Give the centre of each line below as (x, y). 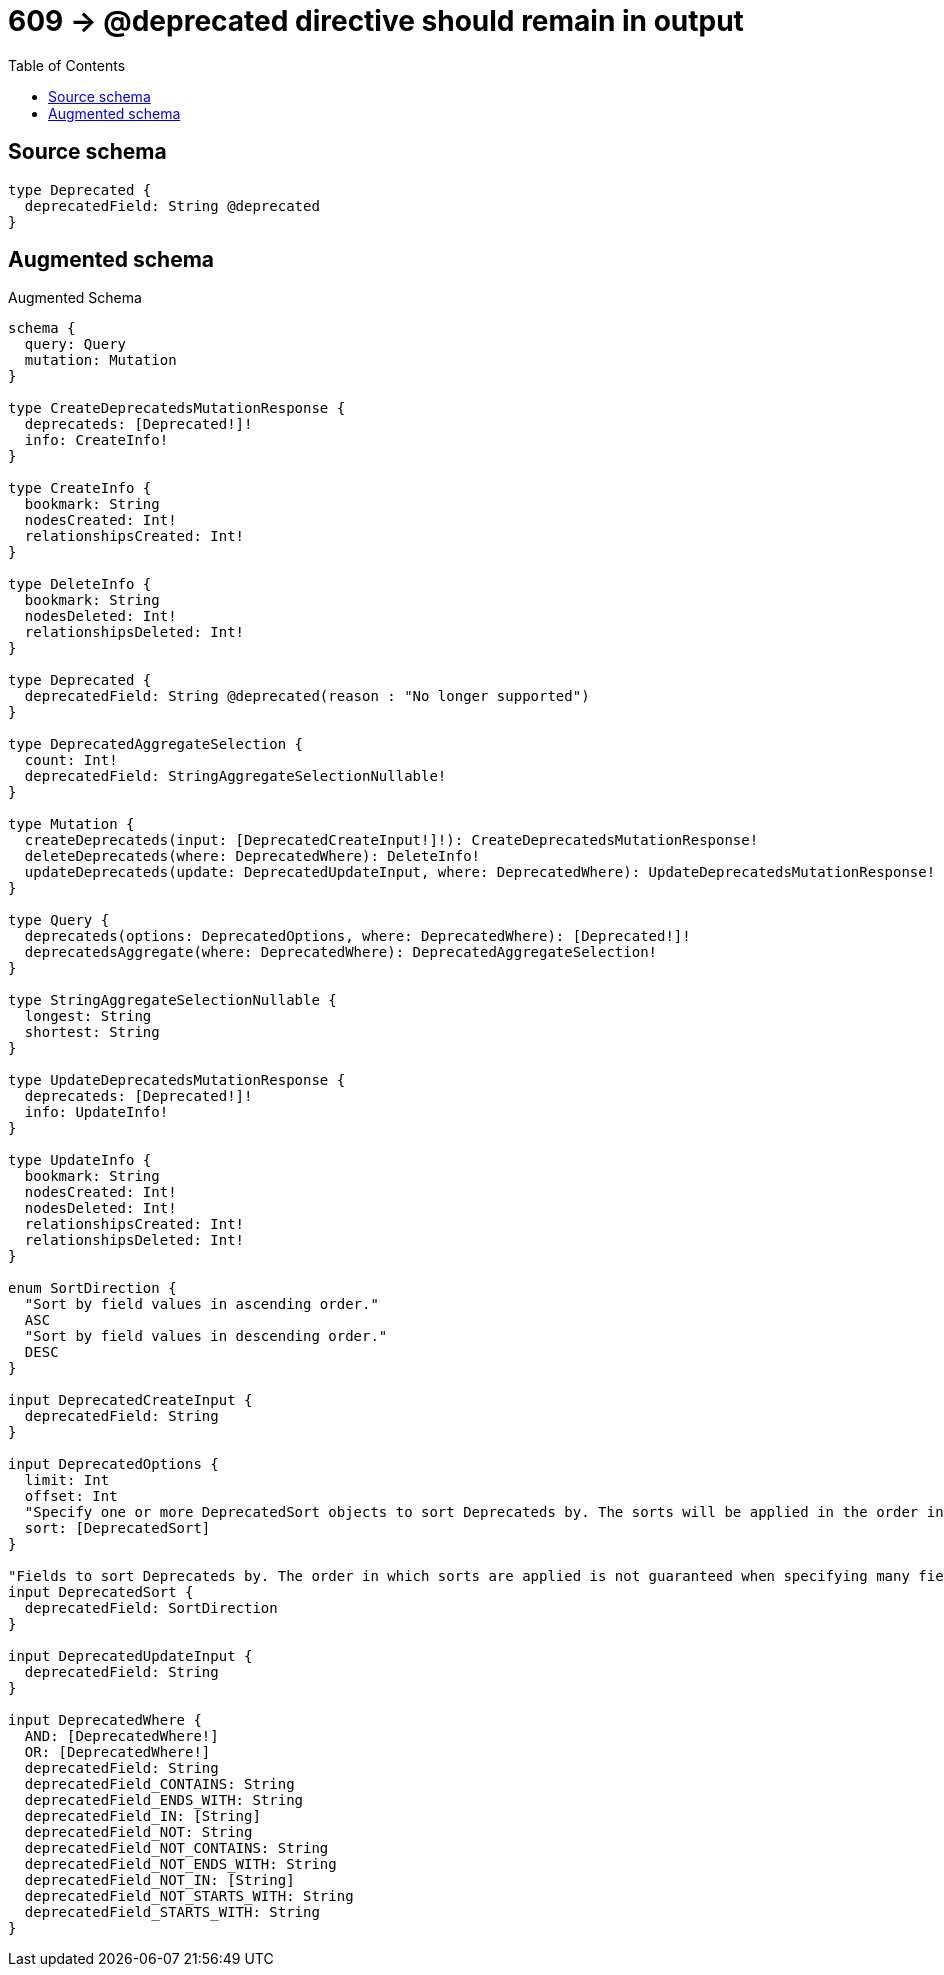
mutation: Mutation (100, 360)
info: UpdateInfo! (96, 1112)
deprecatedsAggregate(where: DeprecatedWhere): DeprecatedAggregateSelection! (341, 952)
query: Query (75, 344)
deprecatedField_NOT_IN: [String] (159, 1880)
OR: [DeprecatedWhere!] (117, 1752)
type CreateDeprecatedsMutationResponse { (177, 408)
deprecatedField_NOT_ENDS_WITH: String (180, 1864)
